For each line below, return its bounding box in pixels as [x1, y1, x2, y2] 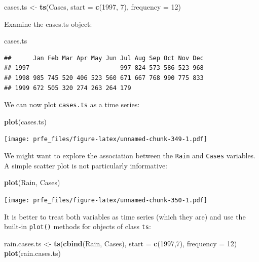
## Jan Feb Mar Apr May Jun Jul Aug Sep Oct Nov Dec [4, 54, 204, 62]
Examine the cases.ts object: [4, 18, 92, 29]
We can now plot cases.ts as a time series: [4, 99, 140, 110]
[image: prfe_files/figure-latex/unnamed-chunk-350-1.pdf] [4, 196, 207, 204]
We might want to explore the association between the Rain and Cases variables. [4, 150, 256, 161]
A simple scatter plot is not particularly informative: [4, 160, 168, 170]
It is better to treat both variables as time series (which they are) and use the [4, 211, 246, 222]
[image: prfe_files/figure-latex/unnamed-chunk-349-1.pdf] [4, 136, 207, 143]
